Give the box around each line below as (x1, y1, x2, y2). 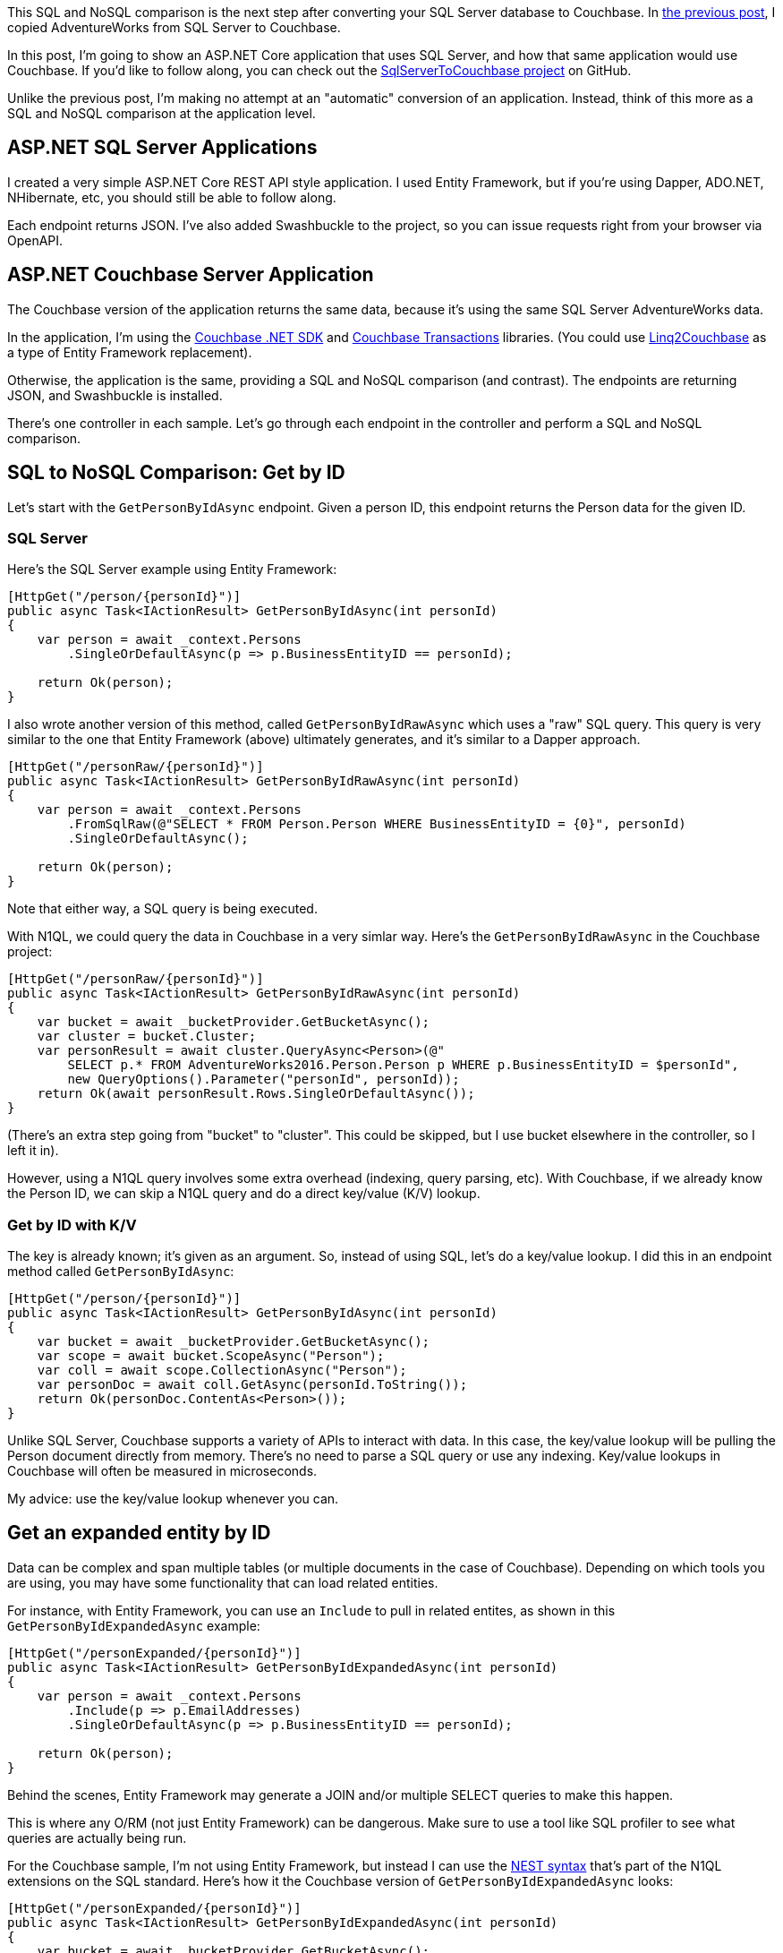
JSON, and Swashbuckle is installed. (7, 387, 223, 403)
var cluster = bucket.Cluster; (37, 1029, 257, 1044)
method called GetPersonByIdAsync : (7, 1263, 234, 1280)
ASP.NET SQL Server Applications (7, 136, 318, 159)
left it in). (7, 1143, 59, 1159)
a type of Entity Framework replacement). (7, 344, 252, 360)
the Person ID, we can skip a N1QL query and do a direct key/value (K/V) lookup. (7, 1186, 481, 1202)
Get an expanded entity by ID (7, 1521, 271, 1545)
